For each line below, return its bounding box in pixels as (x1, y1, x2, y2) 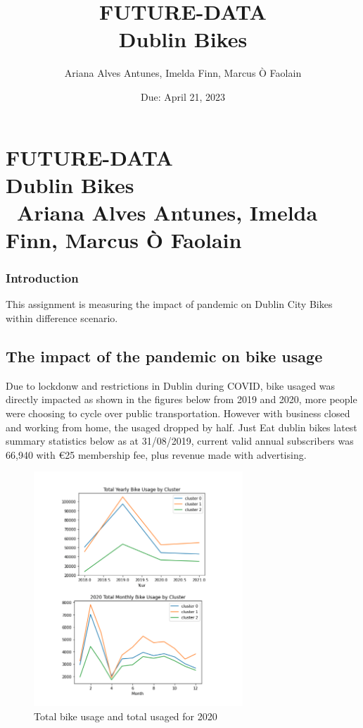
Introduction (6, 269, 79, 287)
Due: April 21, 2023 (140, 89, 226, 104)
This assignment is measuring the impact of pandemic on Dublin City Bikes (6, 297, 333, 311)
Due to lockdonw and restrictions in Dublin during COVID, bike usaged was (6, 378, 336, 393)
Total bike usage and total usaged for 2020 (34, 708, 217, 723)
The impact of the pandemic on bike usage (6, 345, 323, 367)
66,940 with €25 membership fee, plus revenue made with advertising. (6, 447, 307, 462)
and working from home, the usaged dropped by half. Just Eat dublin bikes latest (6, 419, 357, 434)
